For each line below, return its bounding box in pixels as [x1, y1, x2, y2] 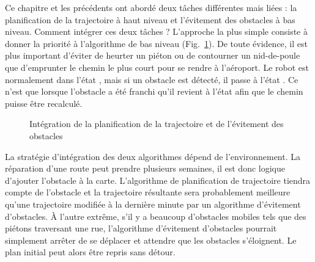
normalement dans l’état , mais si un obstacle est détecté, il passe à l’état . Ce [5, 73, 298, 86]
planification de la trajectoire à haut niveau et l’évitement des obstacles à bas [5, 13, 295, 26]
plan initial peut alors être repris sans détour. [5, 246, 176, 258]
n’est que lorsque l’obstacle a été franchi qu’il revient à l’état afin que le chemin [5, 85, 303, 98]
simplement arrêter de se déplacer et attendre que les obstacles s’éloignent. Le [5, 233, 297, 246]
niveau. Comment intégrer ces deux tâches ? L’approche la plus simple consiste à [5, 25, 308, 38]
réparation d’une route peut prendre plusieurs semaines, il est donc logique [5, 162, 285, 175]
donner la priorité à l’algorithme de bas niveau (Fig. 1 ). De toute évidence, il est [5, 37, 308, 49]
